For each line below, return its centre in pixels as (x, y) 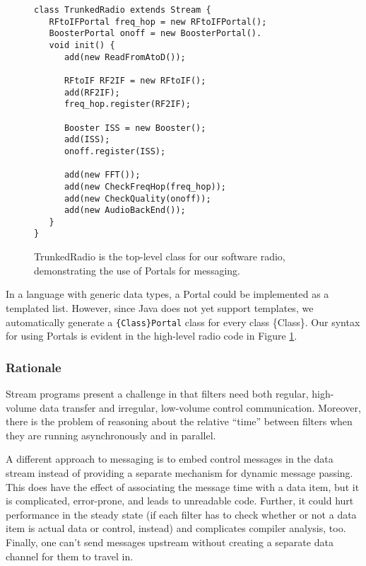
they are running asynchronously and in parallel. (111, 435)
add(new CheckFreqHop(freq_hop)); (145, 186)
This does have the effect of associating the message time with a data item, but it (183, 486)
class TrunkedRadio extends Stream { (123, 10)
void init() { (82, 45)
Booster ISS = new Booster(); (135, 128)
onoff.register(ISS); (115, 151)
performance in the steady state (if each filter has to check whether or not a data (181, 514)
